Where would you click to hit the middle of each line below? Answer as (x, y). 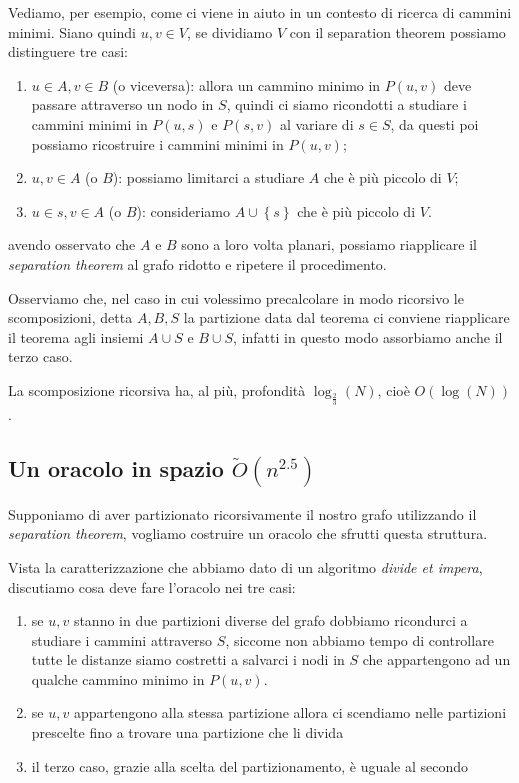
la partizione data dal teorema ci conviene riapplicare (346, 317)
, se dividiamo (229, 31)
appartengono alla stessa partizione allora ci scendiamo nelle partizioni (290, 712)
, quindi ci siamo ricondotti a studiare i (346, 104)
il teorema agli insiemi (76, 336)
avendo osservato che (72, 244)
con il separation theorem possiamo (397, 31)
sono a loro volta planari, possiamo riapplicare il (329, 244)
